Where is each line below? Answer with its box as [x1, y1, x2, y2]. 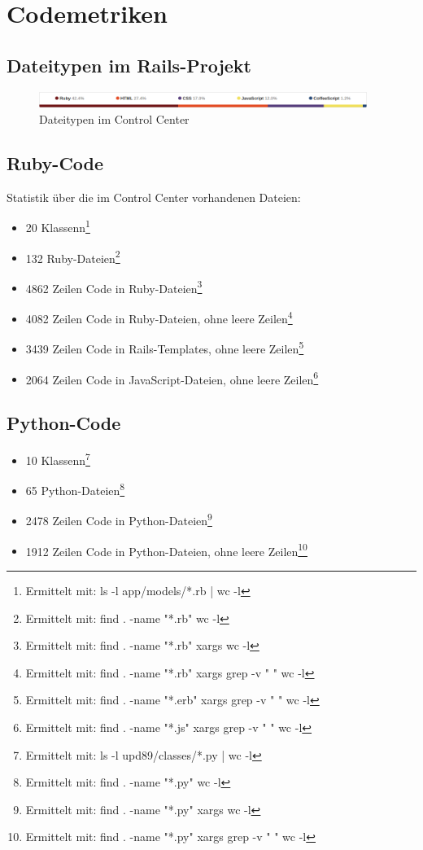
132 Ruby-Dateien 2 [25, 247, 120, 266]
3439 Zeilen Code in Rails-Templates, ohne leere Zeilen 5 [25, 338, 304, 357]
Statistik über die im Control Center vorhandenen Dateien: [7, 188, 301, 205]
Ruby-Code [7, 150, 104, 175]
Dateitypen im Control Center [39, 110, 190, 127]
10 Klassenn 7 [25, 449, 90, 468]
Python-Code [7, 410, 121, 436]
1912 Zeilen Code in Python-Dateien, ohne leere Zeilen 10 [25, 540, 307, 559]
